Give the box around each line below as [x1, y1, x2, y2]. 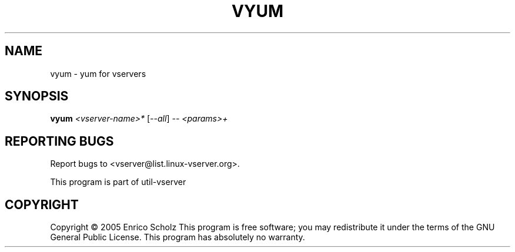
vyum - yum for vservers [50, 68, 146, 79]
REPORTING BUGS [5, 133, 114, 149]
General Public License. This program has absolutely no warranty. [50, 232, 305, 243]
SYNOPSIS [5, 89, 69, 104]
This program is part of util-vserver [50, 177, 186, 187]
